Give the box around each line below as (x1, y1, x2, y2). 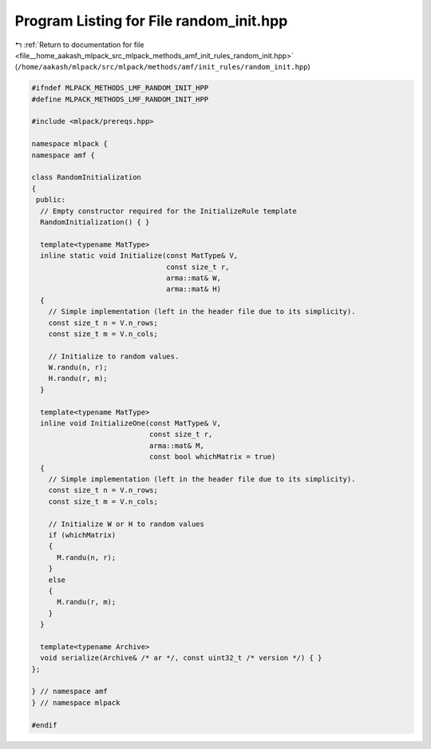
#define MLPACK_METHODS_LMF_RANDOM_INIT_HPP (31, 94, 209, 104)
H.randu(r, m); (48, 374, 108, 383)
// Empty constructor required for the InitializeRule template (40, 206, 297, 216)
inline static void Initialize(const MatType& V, (40, 252, 239, 260)
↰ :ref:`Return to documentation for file (14, 40, 144, 50)
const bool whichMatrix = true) (148, 452, 276, 462)
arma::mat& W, (166, 273, 221, 283)
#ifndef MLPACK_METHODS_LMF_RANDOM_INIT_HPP (31, 84, 209, 93)
